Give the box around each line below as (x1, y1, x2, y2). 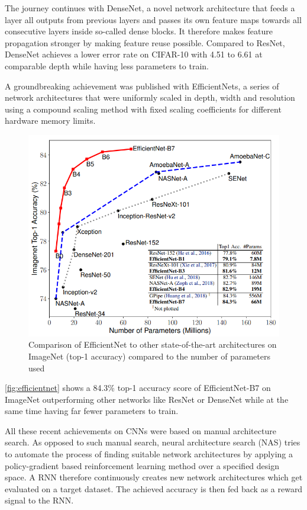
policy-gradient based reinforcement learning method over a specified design (5, 459, 279, 471)
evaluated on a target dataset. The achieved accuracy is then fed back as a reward (5, 482, 303, 495)
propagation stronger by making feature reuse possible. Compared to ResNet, (5, 36, 285, 49)
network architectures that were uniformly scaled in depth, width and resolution (5, 91, 295, 104)
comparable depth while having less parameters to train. (5, 59, 209, 72)
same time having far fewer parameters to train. (5, 405, 179, 417)
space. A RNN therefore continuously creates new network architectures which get (5, 471, 303, 483)
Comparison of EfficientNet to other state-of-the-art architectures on (28, 338, 277, 351)
